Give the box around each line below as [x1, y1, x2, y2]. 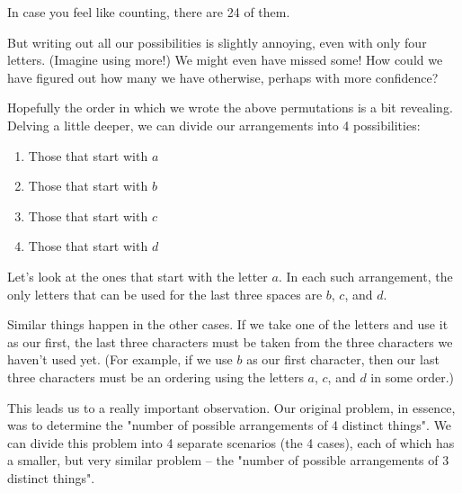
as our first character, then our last [246, 350, 440, 369]
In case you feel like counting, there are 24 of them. [7, 3, 290, 21]
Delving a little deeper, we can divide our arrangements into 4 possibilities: [7, 115, 421, 134]
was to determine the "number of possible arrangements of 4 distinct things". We [7, 416, 452, 435]
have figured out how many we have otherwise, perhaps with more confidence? [7, 67, 439, 86]
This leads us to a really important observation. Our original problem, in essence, [7, 398, 456, 417]
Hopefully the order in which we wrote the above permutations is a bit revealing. [7, 98, 453, 117]
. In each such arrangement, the [278, 266, 453, 285]
